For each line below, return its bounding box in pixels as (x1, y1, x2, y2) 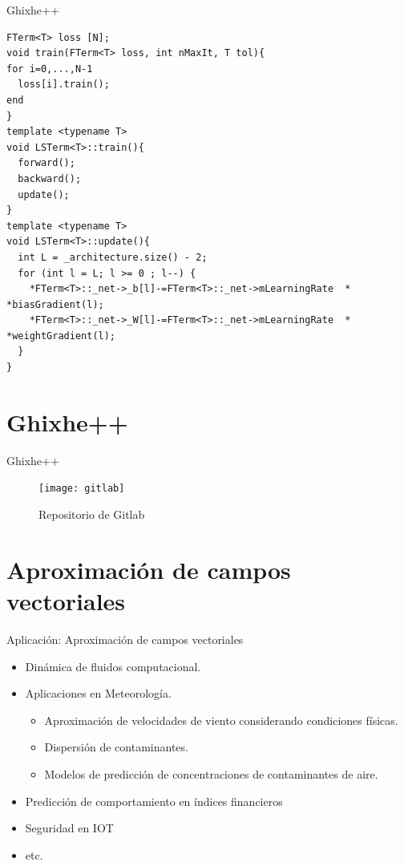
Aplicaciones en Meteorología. (25, 685, 172, 702)
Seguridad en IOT (25, 819, 114, 836)
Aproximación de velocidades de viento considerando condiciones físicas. (44, 711, 398, 728)
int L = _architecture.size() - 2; (18, 251, 208, 263)
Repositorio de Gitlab (38, 506, 145, 523)
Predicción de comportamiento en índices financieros (25, 792, 283, 809)
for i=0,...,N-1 (6, 63, 93, 75)
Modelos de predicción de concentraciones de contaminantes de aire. (44, 765, 378, 782)
